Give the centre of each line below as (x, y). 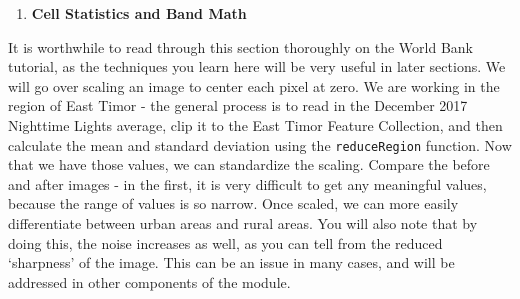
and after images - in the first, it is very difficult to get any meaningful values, (247, 183)
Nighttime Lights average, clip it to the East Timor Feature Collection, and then (255, 124)
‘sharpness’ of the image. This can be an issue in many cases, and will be (231, 262)
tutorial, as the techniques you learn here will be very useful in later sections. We (257, 66)
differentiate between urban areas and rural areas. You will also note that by (243, 223)
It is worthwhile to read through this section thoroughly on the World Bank (240, 46)
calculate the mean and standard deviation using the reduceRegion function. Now (260, 144)
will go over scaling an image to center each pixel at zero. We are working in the (254, 85)
